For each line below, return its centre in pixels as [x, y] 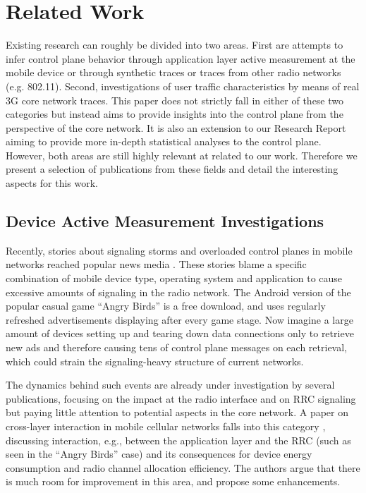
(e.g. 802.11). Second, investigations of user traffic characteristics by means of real [183, 86]
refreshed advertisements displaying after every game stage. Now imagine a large [179, 319]
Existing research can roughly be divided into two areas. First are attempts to [175, 45]
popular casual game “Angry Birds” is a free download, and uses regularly [166, 306]
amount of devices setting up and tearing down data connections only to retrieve [180, 333]
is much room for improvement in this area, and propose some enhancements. [173, 481]
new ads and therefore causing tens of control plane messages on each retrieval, [176, 347]
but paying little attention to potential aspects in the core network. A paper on [177, 412]
